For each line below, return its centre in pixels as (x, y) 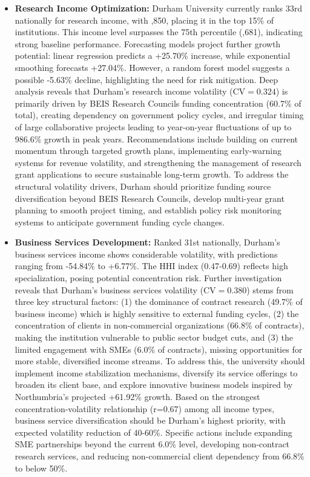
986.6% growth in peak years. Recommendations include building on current (156, 138)
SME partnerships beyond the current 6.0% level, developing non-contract (152, 444)
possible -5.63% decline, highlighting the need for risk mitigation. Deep (146, 79)
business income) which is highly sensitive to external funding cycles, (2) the (157, 313)
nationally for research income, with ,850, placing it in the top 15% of (144, 20)
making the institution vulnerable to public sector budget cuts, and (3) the (154, 337)
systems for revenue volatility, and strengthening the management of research (158, 162)
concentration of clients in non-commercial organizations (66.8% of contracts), (160, 325)
